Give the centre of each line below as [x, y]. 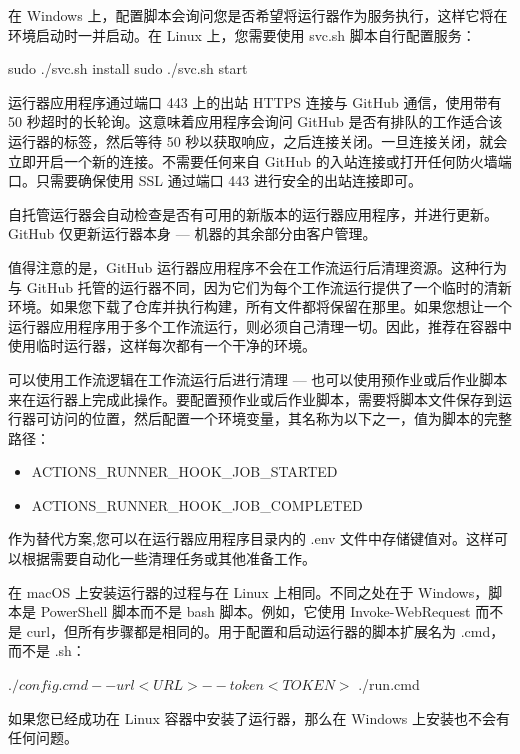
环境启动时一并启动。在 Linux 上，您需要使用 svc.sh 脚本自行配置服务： [242, 34]
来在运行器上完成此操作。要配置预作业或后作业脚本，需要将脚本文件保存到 [253, 398]
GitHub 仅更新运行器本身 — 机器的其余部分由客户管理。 [192, 233]
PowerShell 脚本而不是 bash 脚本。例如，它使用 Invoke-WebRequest [255, 611]
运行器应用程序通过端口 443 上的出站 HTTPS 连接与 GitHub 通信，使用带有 [255, 101]
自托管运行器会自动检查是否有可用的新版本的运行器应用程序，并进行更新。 [253, 213]
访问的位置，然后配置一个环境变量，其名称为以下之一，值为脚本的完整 [280, 418]
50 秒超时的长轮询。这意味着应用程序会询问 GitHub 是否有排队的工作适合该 [255, 121]
